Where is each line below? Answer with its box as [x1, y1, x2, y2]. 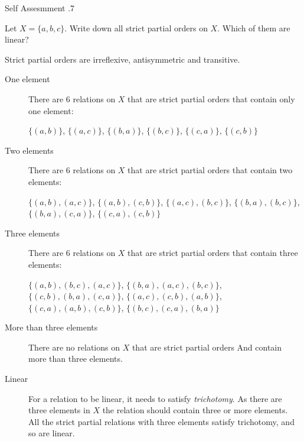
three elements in [28, 404, 90, 416]
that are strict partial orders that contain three [128, 247, 298, 259]
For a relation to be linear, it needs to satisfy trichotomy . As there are [28, 392, 282, 404]
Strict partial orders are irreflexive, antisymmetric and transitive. [5, 53, 240, 65]
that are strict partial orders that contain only [128, 92, 295, 105]
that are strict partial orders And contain [132, 341, 282, 353]
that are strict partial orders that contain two [128, 164, 293, 176]
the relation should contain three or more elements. [102, 404, 288, 416]
